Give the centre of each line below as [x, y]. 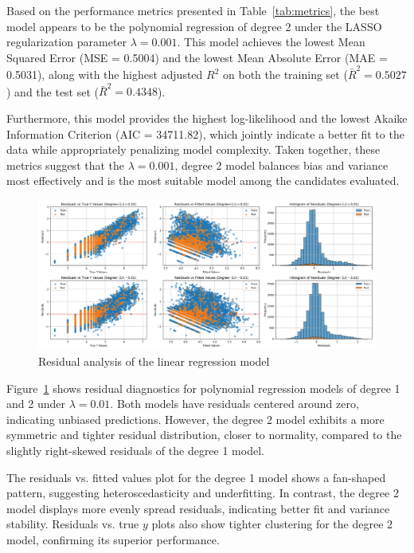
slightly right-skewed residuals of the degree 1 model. [135, 450]
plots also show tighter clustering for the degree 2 [272, 524]
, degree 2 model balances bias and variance [281, 165]
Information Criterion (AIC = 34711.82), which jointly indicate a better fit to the [205, 133]
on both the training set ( [285, 75]
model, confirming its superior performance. [113, 539]
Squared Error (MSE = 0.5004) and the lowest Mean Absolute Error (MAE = [197, 57]
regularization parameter [67, 42]
